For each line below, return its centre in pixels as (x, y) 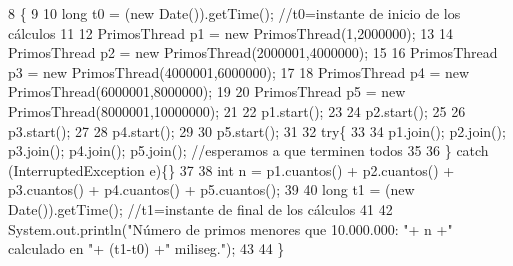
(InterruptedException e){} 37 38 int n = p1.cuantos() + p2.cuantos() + (231, 169)
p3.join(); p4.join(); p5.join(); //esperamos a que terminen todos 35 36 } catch (248, 150)
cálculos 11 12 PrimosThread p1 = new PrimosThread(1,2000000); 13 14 (230, 32)
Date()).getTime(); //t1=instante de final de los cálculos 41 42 (200, 208)
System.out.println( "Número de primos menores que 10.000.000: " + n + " (230, 228)
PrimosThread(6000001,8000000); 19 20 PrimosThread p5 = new (207, 91)
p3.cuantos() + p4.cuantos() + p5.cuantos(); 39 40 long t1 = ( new (211, 189)
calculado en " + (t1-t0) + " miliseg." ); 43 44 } (146, 248)
